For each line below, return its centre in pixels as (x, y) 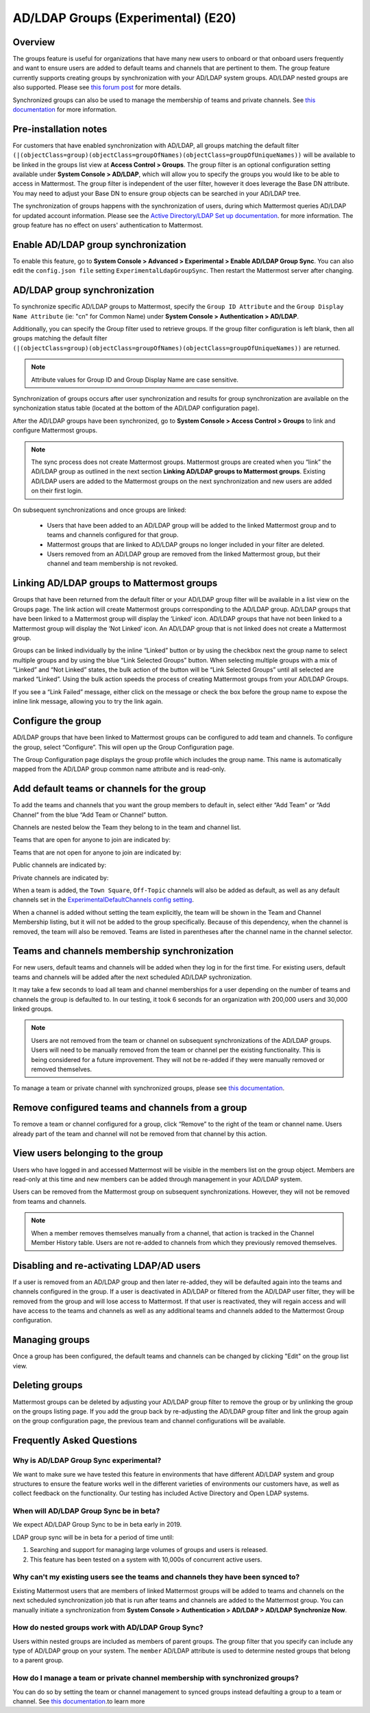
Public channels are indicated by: (60, 865)
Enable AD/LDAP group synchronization (99, 244)
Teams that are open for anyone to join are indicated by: (92, 840)
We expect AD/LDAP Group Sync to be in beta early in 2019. (97, 1525)
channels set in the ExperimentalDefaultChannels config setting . (103, 900)
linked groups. (33, 1009)
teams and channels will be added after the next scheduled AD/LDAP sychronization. (132, 977)
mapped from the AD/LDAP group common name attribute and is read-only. (119, 769)
